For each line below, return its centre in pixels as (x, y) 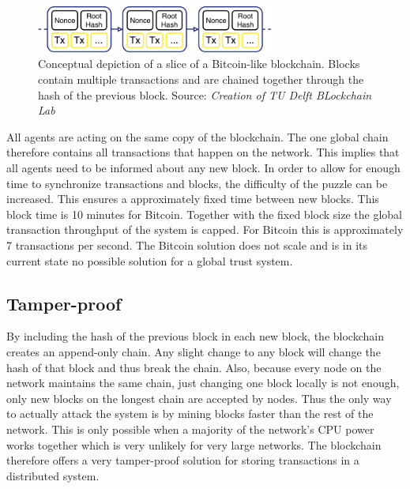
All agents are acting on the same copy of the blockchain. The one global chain (197, 136)
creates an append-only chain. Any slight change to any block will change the (194, 351)
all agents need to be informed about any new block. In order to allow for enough (203, 168)
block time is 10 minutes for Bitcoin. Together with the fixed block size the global (204, 214)
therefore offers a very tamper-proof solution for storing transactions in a (183, 460)
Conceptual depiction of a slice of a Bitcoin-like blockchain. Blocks (199, 64)
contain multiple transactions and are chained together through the (201, 79)
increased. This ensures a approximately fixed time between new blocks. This (193, 199)
